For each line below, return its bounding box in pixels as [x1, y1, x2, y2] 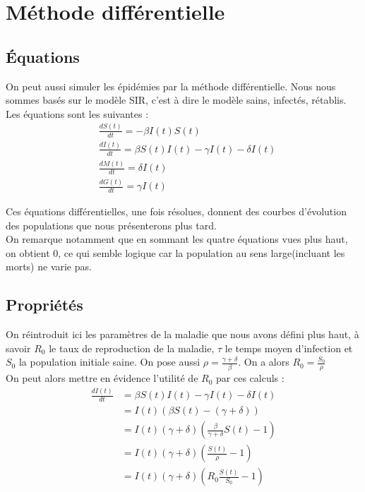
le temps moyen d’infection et [225, 340, 353, 355]
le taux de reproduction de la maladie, [49, 340, 215, 355]
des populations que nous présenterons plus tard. [6, 217, 217, 232]
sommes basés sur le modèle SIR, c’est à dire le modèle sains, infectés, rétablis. [6, 92, 347, 107]
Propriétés [6, 294, 83, 316]
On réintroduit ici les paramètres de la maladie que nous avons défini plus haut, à [6, 327, 359, 342]
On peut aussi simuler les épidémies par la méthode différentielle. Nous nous [6, 78, 336, 93]
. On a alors [238, 354, 289, 369]
